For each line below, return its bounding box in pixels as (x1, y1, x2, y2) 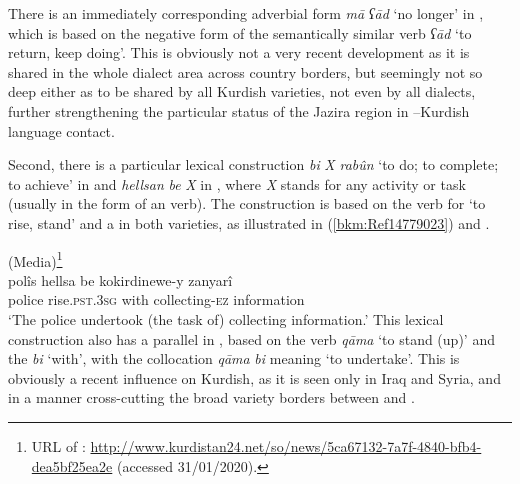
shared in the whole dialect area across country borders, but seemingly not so (8, 61, 483, 82)
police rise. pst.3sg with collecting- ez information (8, 289, 305, 310)
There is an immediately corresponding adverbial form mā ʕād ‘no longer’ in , (8, 3, 484, 23)
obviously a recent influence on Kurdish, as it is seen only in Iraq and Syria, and (8, 367, 501, 388)
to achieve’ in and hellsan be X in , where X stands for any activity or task (8, 173, 466, 194)
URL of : (31, 435, 86, 456)
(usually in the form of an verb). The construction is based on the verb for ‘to (8, 193, 486, 214)
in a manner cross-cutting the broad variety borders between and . (8, 387, 415, 408)
